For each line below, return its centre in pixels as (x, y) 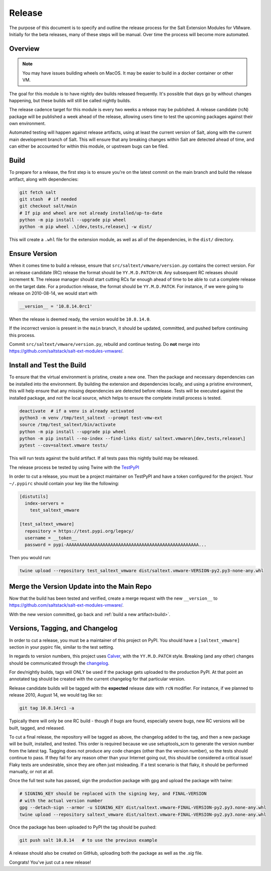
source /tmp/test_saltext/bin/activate (68, 425)
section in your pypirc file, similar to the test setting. (62, 647)
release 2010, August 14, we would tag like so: (56, 695)
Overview (24, 49)
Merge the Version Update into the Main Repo (81, 586)
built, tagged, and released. (37, 728)
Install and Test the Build (48, 365)
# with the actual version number (61, 801)
